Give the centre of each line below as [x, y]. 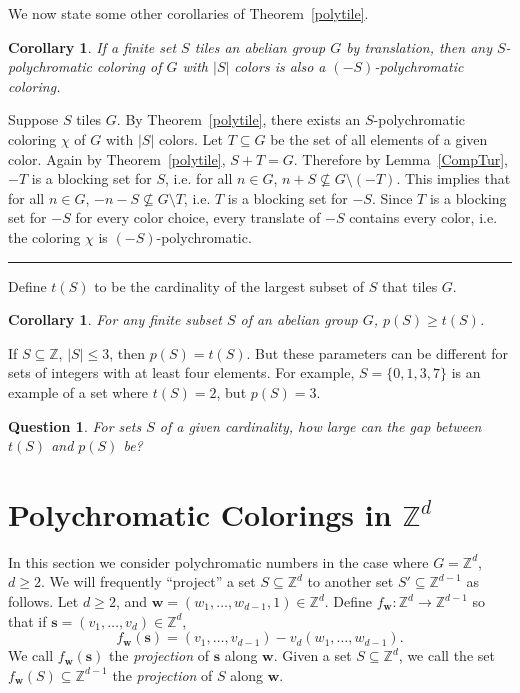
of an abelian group [299, 319]
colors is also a [280, 66]
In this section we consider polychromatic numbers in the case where [218, 561]
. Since [392, 197]
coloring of [129, 66]
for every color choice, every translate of [198, 217]
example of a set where [78, 391]
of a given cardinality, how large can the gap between [320, 425]
